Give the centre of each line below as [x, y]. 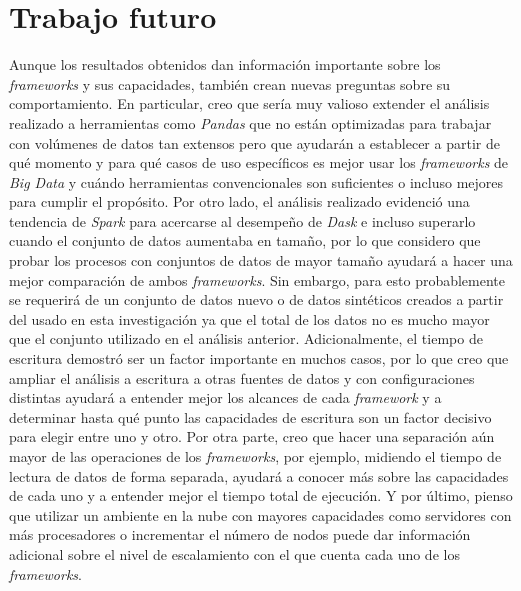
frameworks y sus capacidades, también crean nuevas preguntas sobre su [230, 83]
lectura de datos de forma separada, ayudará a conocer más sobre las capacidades [259, 475]
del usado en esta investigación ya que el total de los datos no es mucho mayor [249, 318]
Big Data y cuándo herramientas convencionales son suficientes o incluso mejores [256, 181]
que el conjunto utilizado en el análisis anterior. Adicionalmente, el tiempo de [246, 338]
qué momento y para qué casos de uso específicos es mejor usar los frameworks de [259, 162]
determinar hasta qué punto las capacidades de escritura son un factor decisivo [250, 416]
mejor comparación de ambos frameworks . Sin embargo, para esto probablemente [257, 279]
